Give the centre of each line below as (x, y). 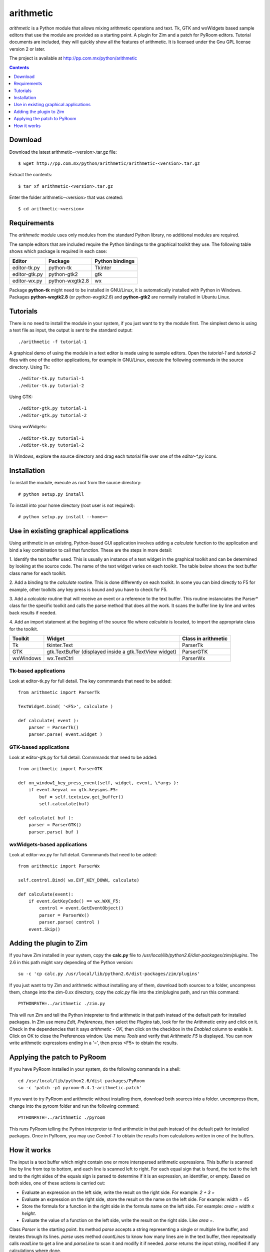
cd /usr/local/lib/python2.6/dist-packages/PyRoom (81, 1081)
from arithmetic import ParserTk (59, 693)
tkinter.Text (60, 645)
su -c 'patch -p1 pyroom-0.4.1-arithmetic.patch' (80, 1088)
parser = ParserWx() (64, 915)
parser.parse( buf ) (53, 832)
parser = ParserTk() (53, 728)
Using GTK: (21, 397)
